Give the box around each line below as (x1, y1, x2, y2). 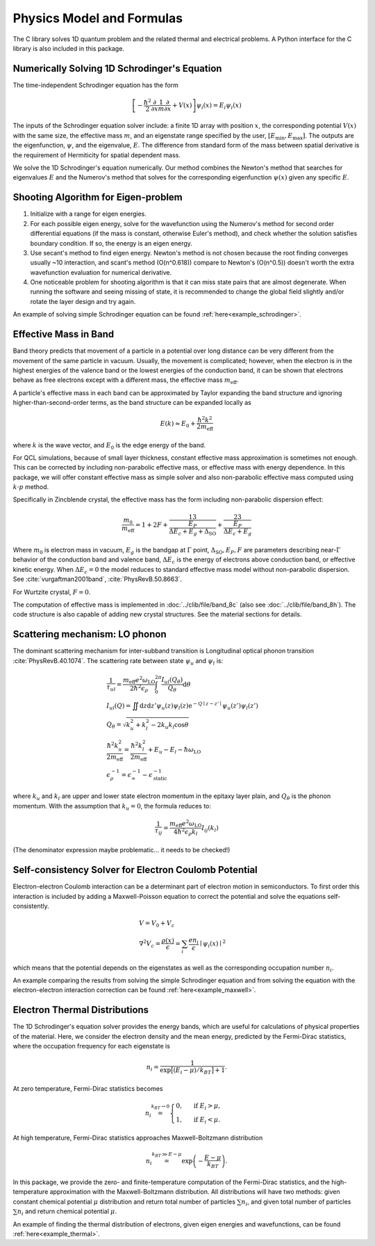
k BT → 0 (151, 1103, 170, 1111)
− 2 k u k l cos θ (150, 721, 189, 730)
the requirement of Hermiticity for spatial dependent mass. (12, 150, 181, 159)
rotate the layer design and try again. (30, 297, 136, 305)
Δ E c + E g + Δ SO (169, 527, 217, 537)
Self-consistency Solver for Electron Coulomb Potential (12, 864, 258, 876)
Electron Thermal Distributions (12, 1004, 149, 1016)
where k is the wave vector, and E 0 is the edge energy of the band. (12, 440, 206, 451)
